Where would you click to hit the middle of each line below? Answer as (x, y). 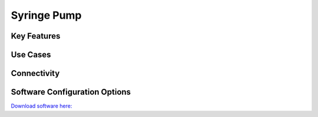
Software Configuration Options (71, 92)
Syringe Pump (46, 15)
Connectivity (35, 73)
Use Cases (31, 55)
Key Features (36, 36)
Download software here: (42, 106)
